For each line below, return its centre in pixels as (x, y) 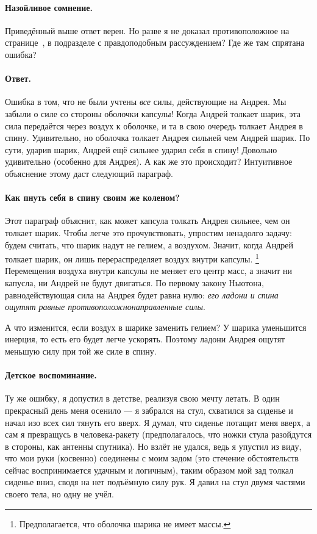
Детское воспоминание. (51, 375)
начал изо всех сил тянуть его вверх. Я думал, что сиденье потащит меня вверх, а (158, 422)
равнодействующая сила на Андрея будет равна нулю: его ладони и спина (142, 294)
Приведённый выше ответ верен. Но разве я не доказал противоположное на (147, 30)
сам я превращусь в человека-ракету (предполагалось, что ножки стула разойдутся (158, 434)
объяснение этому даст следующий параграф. (89, 173)
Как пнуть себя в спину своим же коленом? (92, 197)
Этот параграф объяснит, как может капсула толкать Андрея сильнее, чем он (148, 221)
